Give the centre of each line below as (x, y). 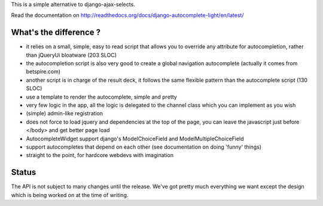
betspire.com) (43, 72)
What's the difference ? (56, 33)
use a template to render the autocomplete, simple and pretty (102, 97)
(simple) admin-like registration (65, 113)
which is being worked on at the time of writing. (70, 195)
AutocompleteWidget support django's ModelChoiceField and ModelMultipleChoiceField (135, 139)
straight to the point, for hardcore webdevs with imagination (100, 155)
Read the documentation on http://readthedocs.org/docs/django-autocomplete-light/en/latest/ (127, 16)
